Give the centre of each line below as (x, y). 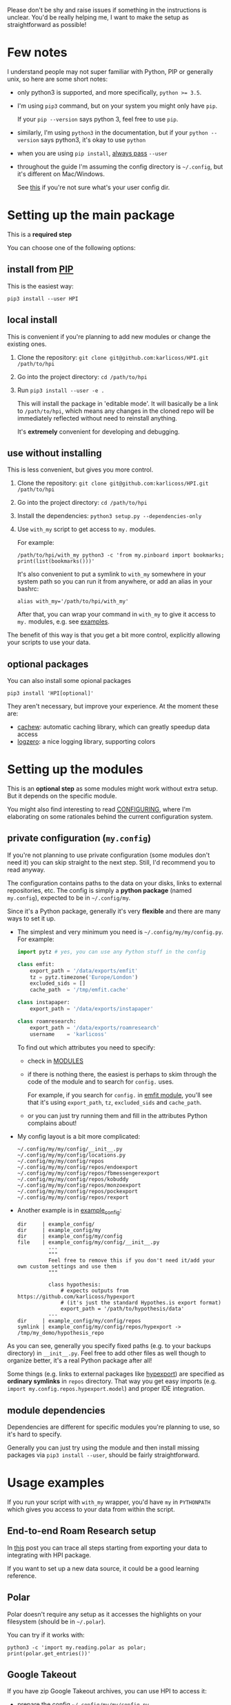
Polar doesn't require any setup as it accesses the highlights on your (104, 1614)
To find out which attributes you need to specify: (86, 1047)
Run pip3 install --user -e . (61, 390)
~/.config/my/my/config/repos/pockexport (77, 1191)
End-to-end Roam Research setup (82, 1531)
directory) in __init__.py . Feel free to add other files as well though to (107, 1354)
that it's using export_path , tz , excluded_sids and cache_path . (114, 1102)
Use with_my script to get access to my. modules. (87, 529)
